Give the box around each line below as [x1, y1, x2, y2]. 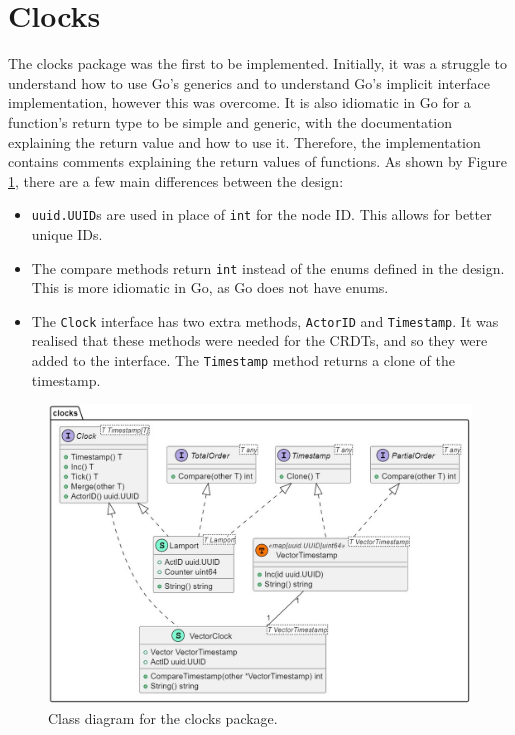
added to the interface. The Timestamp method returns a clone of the [31, 350, 455, 371]
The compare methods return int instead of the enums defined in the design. [31, 257, 505, 278]
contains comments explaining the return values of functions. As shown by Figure [8, 151, 507, 172]
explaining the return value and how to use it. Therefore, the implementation [8, 131, 481, 152]
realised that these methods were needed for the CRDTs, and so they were [31, 330, 488, 351]
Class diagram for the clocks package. [48, 708, 278, 729]
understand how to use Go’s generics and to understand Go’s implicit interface [8, 72, 490, 93]
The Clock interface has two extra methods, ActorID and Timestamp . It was [31, 310, 499, 331]
